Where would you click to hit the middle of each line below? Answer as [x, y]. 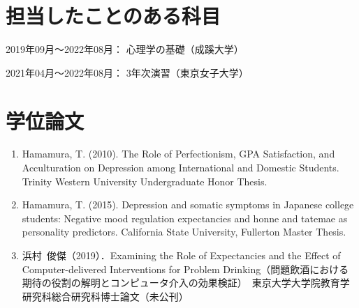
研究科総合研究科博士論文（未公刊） [105, 296]
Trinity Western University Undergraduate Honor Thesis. [145, 181]
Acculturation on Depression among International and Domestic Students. [181, 168]
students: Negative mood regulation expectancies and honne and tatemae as [185, 218]
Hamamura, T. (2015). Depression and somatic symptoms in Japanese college [188, 205]
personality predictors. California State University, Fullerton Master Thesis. [184, 232]
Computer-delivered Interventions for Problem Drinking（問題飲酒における [185, 269]
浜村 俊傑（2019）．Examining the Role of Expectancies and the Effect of [181, 255]
